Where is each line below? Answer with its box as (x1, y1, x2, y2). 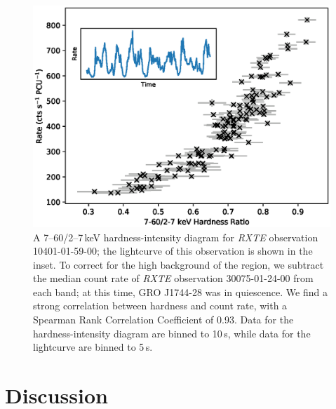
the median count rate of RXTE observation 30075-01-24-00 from (33, 271, 314, 286)
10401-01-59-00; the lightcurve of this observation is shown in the (33, 243, 313, 258)
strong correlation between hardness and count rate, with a (33, 298, 288, 313)
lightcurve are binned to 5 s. (33, 340, 153, 354)
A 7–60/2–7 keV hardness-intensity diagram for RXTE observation (33, 229, 318, 244)
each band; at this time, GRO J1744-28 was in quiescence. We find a (33, 284, 328, 299)
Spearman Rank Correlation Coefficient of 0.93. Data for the (33, 312, 294, 327)
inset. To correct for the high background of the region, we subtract (33, 257, 324, 271)
